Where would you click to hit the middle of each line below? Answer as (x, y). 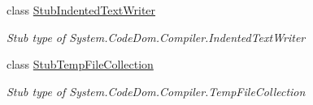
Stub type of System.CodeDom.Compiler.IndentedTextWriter (156, 37)
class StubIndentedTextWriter (81, 10)
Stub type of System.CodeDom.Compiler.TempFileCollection (156, 91)
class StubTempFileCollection (80, 64)
